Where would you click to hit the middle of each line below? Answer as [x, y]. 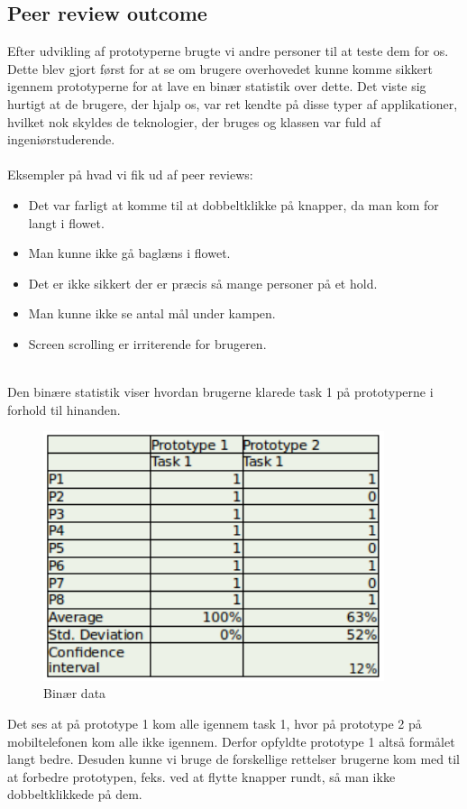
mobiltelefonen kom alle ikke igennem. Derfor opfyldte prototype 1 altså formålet [231, 741]
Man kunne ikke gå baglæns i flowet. [129, 253]
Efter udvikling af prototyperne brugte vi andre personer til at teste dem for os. [228, 51]
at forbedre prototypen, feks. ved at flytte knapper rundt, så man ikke [201, 776]
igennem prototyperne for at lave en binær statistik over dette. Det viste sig [217, 86]
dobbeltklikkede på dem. [75, 794]
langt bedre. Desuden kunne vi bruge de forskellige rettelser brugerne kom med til [233, 759]
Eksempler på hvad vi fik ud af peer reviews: [130, 175]
